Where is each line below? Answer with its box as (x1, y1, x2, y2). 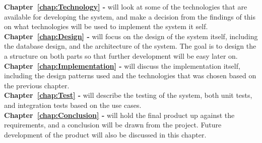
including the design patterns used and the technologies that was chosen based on (4, 70, 256, 81)
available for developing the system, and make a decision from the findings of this (4, 11, 256, 22)
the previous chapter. (4, 80, 70, 90)
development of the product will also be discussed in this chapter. (4, 129, 207, 139)
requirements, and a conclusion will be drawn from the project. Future (4, 119, 222, 130)
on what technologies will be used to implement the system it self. (4, 21, 208, 32)
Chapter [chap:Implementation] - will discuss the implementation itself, (4, 60, 240, 71)
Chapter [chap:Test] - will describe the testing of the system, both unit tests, (4, 90, 252, 100)
